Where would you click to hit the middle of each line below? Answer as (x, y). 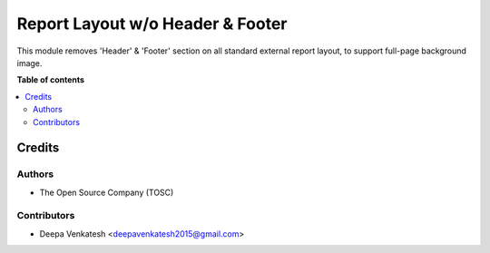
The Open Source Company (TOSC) (107, 192)
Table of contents (51, 80)
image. (29, 63)
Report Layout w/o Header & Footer (152, 24)
